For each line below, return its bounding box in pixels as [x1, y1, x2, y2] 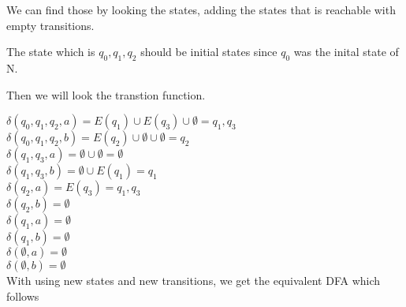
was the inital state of [293, 43, 399, 60]
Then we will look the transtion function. [6, 86, 206, 103]
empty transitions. [6, 17, 95, 33]
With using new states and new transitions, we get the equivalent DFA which [6, 272, 381, 289]
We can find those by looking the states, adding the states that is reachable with [6, 2, 396, 17]
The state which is [6, 43, 95, 60]
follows [6, 287, 39, 304]
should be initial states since [140, 43, 277, 60]
